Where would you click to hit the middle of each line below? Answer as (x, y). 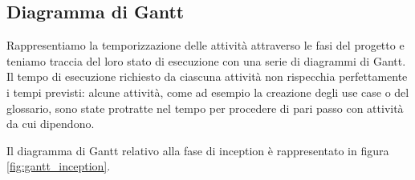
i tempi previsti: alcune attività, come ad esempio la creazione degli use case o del (208, 92)
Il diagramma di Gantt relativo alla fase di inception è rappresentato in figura (198, 150)
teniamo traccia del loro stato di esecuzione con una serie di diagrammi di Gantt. (206, 60)
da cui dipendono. (51, 124)
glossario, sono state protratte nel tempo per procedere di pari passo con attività (205, 108)
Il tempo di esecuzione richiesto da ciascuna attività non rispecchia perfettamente (207, 76)
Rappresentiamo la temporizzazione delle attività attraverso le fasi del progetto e (205, 45)
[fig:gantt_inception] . (59, 166)
